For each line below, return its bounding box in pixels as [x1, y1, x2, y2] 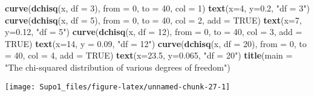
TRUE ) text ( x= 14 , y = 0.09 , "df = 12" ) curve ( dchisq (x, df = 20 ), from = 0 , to [5, 37, 307, 50]
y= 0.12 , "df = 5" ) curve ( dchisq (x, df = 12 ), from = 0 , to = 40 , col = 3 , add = [5, 25, 303, 38]
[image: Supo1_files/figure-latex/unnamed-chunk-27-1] [5, 82, 231, 91]
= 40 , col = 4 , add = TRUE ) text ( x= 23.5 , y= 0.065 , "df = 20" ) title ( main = [5, 49, 293, 62]
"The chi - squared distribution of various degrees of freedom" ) [5, 60, 231, 73]
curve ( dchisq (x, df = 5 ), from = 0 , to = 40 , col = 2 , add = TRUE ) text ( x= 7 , [5, 13, 302, 26]
